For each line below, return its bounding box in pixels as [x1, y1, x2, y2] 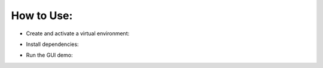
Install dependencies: [26, 41, 79, 48]
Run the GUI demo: [26, 51, 73, 59]
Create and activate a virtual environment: [26, 30, 130, 37]
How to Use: [11, 9, 73, 22]
